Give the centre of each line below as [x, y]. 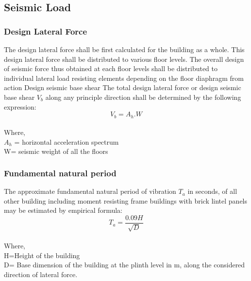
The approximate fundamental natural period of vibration [90, 191]
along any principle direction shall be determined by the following [143, 97]
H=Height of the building [42, 255]
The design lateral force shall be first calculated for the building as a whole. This [124, 49]
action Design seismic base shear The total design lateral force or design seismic [123, 87]
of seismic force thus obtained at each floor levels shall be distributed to [111, 68]
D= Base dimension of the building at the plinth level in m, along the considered [125, 265]
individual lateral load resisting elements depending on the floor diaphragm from [124, 78]
